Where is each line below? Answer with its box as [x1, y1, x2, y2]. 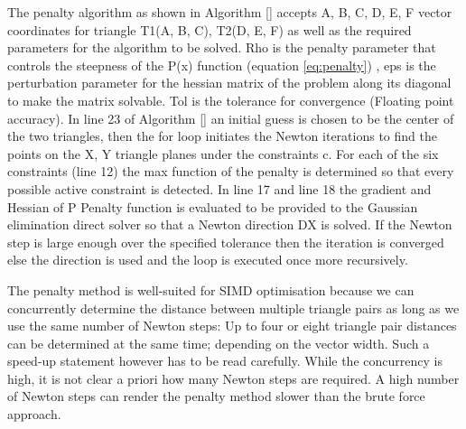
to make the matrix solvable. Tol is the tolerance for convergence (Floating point [7, 90, 454, 109]
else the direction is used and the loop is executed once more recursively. [7, 250, 408, 269]
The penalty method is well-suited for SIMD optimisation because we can [7, 280, 415, 299]
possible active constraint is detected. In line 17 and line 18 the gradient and [7, 179, 432, 198]
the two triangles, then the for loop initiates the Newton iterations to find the [7, 126, 437, 145]
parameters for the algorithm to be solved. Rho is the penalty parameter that [7, 38, 436, 57]
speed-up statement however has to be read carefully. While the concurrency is [7, 351, 443, 370]
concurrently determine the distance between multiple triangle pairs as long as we [7, 298, 460, 317]
